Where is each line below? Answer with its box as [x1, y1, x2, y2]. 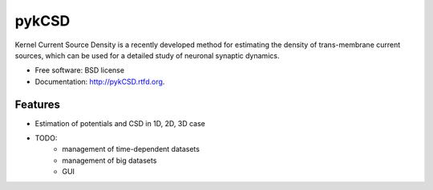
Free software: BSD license [34, 65, 124, 75]
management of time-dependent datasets [62, 144, 200, 154]
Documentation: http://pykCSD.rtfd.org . [34, 77, 165, 86]
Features [14, 97, 60, 111]
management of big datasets [62, 156, 157, 165]
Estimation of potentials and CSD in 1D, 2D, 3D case [34, 118, 206, 128]
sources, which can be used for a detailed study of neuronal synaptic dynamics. [14, 50, 280, 60]
